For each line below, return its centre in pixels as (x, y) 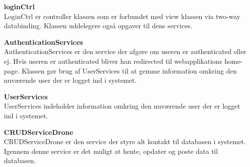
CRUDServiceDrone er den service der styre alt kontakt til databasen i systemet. (125, 141)
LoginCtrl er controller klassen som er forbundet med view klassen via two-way (122, 16)
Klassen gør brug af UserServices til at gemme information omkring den (129, 70)
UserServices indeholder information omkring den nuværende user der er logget (122, 106)
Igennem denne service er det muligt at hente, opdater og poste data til (111, 151)
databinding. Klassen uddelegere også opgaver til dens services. (98, 26)
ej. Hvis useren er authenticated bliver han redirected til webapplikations (113, 61)
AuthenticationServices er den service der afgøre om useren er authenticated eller (125, 51)
